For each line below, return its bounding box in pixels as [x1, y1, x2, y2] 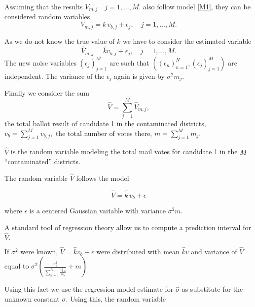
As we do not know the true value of [4, 35, 115, 46]
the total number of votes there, [55, 128, 152, 138]
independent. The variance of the [4, 70, 105, 81]
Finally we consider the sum [4, 88, 89, 98]
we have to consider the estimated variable [122, 35, 252, 46]
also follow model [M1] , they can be [143, 1, 251, 11]
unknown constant [4, 294, 60, 304]
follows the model [76, 172, 129, 183]
